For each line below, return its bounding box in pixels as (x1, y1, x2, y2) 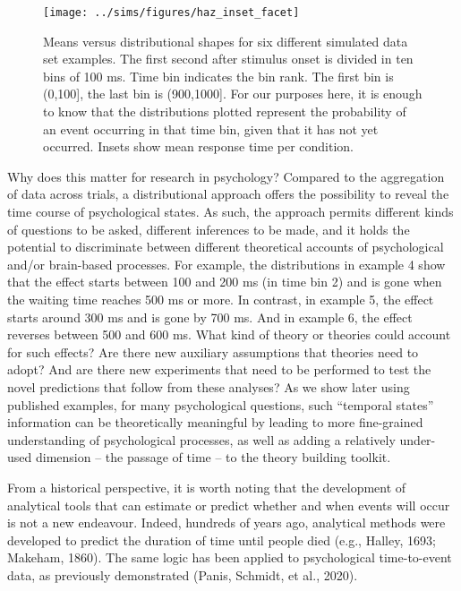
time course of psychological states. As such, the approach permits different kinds (7, 202, 454, 220)
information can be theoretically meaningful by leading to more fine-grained (7, 413, 423, 432)
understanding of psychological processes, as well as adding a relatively (7, 430, 396, 449)
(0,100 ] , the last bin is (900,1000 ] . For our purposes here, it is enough (43, 84, 423, 103)
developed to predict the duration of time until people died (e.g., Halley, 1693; (7, 530, 436, 549)
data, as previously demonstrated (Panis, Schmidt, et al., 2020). (7, 565, 358, 584)
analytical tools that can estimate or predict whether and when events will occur (7, 495, 450, 514)
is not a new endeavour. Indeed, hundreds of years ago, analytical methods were (7, 513, 446, 532)
